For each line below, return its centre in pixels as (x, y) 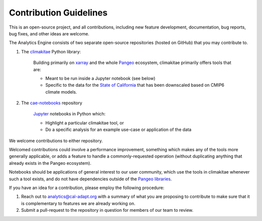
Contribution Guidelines (58, 13)
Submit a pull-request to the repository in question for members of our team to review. (107, 210)
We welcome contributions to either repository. (56, 141)
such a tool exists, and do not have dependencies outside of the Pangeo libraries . (90, 179)
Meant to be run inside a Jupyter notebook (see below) (100, 78)
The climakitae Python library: (51, 51)
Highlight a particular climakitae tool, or (85, 123)
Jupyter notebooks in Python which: (69, 114)
